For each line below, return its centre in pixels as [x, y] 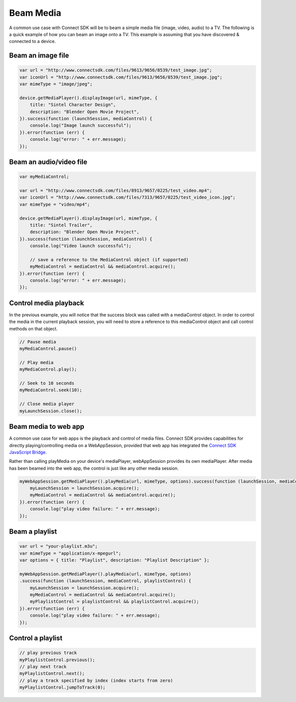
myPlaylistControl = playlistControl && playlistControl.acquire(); [114, 602]
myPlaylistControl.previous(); [57, 660]
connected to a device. [33, 41]
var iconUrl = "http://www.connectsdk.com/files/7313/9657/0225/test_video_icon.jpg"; [128, 197]
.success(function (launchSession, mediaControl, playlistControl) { [105, 581]
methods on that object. [33, 329]
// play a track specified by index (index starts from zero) [96, 680]
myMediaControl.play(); [48, 370]
